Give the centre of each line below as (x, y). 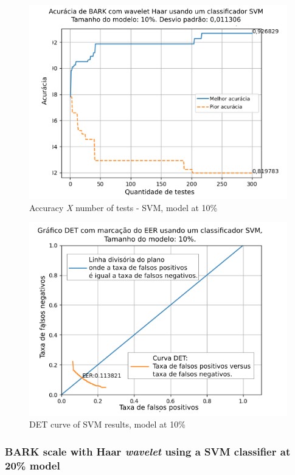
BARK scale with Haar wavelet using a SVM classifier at (148, 451)
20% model (33, 465)
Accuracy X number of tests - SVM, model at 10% (123, 207)
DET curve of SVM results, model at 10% (107, 424)
